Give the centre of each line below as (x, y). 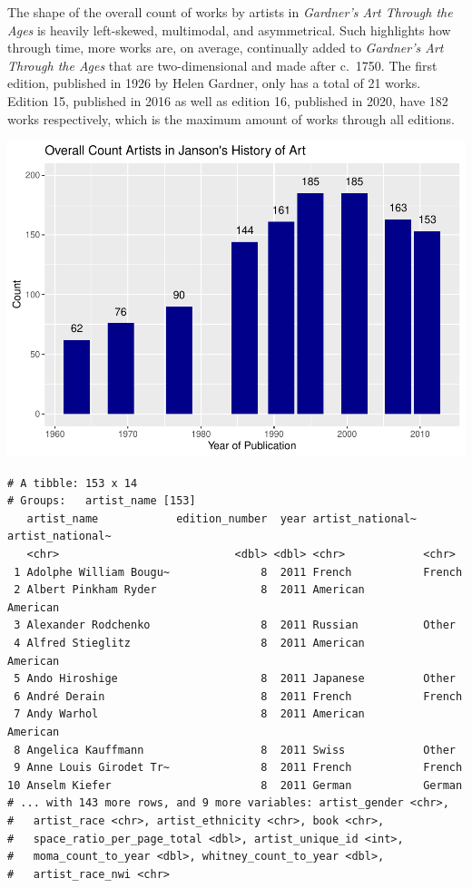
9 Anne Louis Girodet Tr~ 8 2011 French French (238, 768)
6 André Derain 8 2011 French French (238, 696)
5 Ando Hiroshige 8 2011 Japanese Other (235, 679)
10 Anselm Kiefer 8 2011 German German (235, 785)
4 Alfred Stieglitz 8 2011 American (189, 644)
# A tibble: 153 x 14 (73, 483)
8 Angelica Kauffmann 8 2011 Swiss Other (235, 750)
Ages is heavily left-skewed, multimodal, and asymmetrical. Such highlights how (229, 29)
